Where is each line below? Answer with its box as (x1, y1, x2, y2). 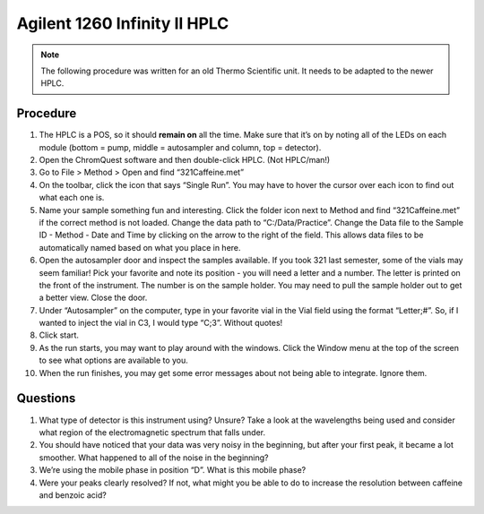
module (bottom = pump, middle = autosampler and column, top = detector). (39, 141, 322, 152)
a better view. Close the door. (39, 292, 148, 304)
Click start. (39, 330, 80, 340)
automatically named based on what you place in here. (39, 242, 241, 253)
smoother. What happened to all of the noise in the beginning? (39, 452, 269, 463)
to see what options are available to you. (39, 355, 188, 366)
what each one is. (39, 193, 105, 203)
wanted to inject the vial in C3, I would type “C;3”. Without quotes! (39, 318, 283, 329)
